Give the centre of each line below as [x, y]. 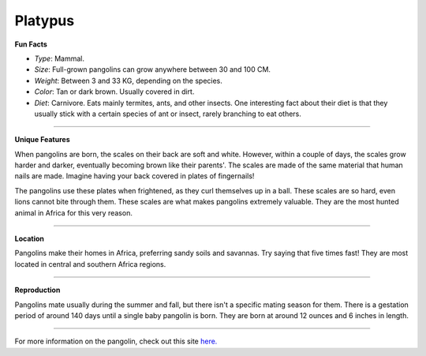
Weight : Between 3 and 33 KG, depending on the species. [128, 81]
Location [30, 239]
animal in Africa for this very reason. [74, 212]
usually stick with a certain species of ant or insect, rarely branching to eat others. [168, 114]
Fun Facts [31, 44]
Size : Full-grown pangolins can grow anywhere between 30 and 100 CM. [153, 69]
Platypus [45, 21]
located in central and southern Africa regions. [90, 264]
